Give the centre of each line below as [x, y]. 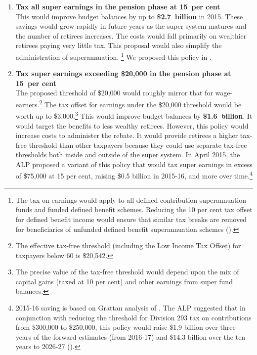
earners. [27, 104]
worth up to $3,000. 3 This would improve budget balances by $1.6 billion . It [134, 115]
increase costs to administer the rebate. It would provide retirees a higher [127, 135]
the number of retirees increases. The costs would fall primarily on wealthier [131, 35]
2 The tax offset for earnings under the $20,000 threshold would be [140, 104]
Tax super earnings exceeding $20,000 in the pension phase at [123, 73]
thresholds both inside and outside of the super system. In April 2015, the [128, 155]
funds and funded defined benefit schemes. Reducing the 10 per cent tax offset [134, 209]
